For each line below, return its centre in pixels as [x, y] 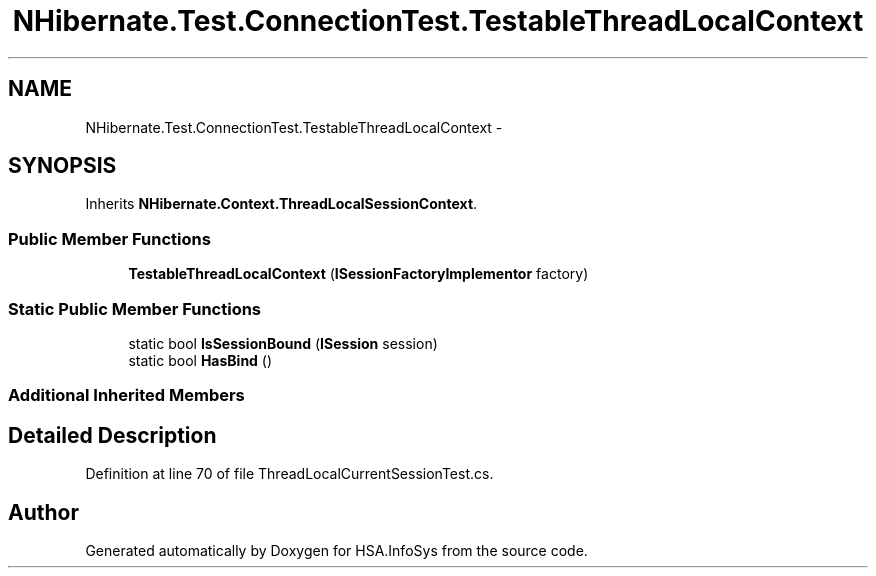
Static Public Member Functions [135, 308]
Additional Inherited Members [126, 395]
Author [43, 512]
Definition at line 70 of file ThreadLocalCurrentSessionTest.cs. [289, 474]
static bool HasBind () [200, 360]
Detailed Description [112, 435]
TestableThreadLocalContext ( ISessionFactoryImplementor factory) [358, 274]
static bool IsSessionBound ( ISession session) [283, 343]
